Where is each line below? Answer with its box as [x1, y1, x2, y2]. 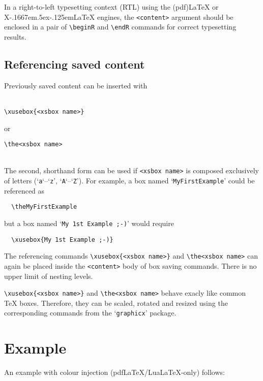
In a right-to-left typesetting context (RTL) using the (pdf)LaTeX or [4, 2, 219, 12]
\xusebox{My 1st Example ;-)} [11, 236, 113, 243]
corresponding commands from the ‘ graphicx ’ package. [4, 307, 177, 318]
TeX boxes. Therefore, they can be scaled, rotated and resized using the [4, 297, 228, 308]
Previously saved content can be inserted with [4, 80, 148, 90]
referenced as [4, 185, 45, 196]
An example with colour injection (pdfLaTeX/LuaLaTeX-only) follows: [4, 367, 225, 377]
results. [4, 31, 26, 42]
